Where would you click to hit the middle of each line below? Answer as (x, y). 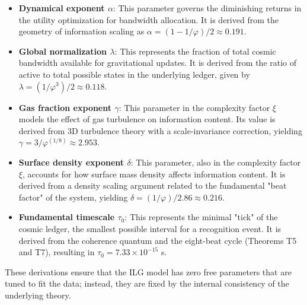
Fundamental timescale (67, 217)
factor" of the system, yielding (73, 197)
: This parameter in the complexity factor (194, 107)
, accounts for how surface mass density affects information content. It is (154, 174)
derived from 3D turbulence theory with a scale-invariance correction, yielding (160, 130)
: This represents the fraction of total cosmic (195, 51)
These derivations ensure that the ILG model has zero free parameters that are (148, 271)
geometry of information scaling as (81, 31)
